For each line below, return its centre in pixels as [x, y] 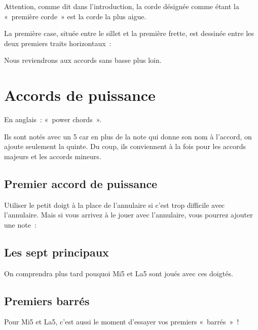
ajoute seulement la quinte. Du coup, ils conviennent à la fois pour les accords [125, 146]
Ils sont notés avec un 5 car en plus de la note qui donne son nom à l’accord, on [128, 136]
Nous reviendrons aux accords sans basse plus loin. [83, 60]
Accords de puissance [80, 95]
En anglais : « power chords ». [53, 119]
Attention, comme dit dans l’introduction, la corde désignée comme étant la [122, 6]
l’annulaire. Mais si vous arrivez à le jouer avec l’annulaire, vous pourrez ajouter [128, 215]
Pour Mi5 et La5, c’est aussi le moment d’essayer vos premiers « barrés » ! [122, 322]
